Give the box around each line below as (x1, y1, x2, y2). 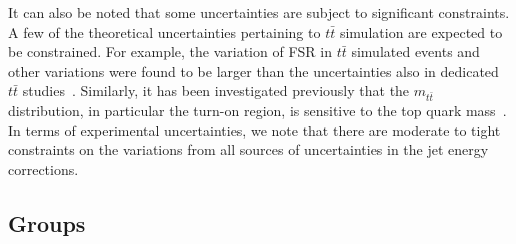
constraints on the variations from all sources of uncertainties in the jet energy (8, 139, 489, 160)
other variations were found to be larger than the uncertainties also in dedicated (8, 60, 499, 81)
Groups (8, 207, 86, 238)
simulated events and (351, 41, 480, 62)
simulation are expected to (339, 21, 503, 42)
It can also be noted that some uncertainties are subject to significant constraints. (8, 2, 510, 22)
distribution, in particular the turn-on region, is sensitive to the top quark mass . (8, 100, 507, 121)
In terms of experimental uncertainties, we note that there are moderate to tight (8, 119, 501, 140)
